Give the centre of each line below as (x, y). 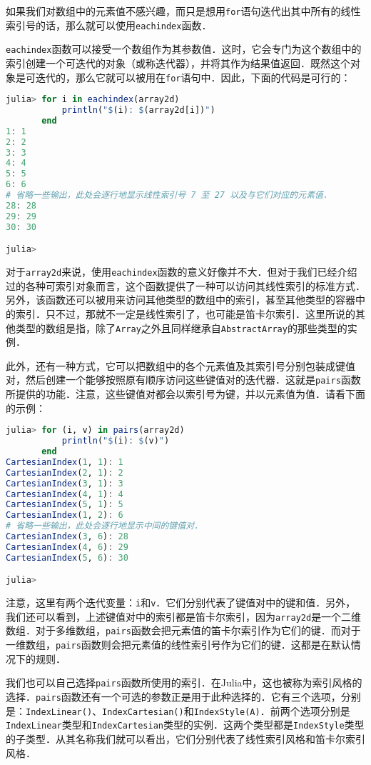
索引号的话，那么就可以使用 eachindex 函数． (109, 25)
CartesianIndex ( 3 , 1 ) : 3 (65, 483)
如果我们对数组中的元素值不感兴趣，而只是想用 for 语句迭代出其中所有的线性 (183, 11)
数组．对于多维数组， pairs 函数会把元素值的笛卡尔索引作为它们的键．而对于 (183, 630)
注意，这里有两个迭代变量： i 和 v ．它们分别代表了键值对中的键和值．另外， (181, 602)
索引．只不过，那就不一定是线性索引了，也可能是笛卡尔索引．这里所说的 (185, 313)
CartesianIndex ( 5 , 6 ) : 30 (67, 557)
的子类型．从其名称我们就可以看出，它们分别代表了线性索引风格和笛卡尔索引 (185, 739)
